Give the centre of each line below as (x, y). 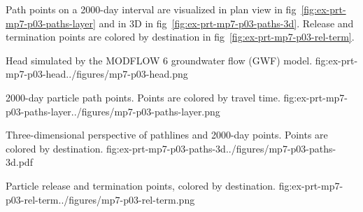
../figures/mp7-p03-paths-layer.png (145, 111)
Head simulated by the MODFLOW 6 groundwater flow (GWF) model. (159, 60)
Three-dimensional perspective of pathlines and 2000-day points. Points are (167, 135)
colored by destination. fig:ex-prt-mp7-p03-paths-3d (116, 148)
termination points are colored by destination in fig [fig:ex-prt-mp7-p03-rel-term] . (180, 37)
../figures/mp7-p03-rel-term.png (127, 199)
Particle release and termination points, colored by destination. (141, 185)
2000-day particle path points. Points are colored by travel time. (143, 97)
